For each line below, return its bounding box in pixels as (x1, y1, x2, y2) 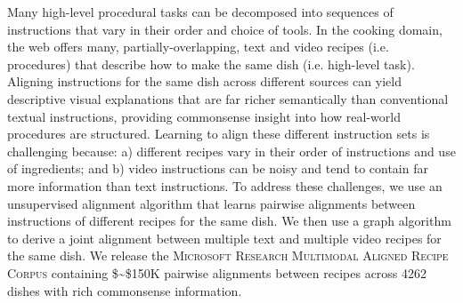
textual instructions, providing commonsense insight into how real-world (7, 107, 401, 125)
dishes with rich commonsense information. (7, 281, 242, 299)
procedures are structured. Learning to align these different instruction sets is (7, 124, 430, 143)
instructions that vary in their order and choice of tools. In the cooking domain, (7, 20, 443, 38)
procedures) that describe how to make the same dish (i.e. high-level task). (7, 54, 415, 73)
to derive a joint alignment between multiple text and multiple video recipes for (7, 228, 442, 247)
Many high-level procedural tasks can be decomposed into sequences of (7, 3, 394, 20)
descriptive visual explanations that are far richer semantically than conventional (7, 89, 449, 108)
